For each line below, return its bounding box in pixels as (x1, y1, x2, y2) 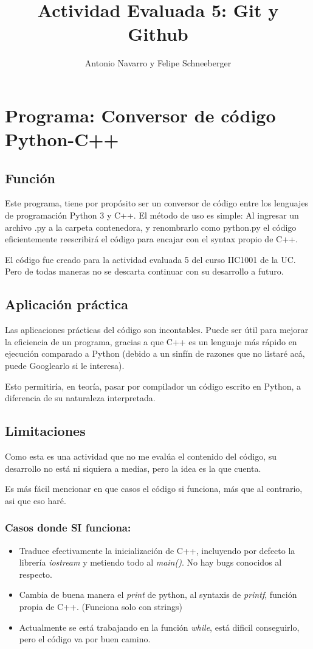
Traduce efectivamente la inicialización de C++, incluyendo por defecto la (19, 544, 295, 556)
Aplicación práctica (5, 295, 128, 314)
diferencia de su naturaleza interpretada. (5, 391, 156, 404)
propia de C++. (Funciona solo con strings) (19, 600, 182, 612)
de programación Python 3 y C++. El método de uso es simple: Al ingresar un (5, 209, 299, 222)
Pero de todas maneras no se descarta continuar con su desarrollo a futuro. (5, 265, 284, 278)
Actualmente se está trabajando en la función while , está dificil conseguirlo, (19, 620, 300, 633)
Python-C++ (5, 127, 119, 152)
